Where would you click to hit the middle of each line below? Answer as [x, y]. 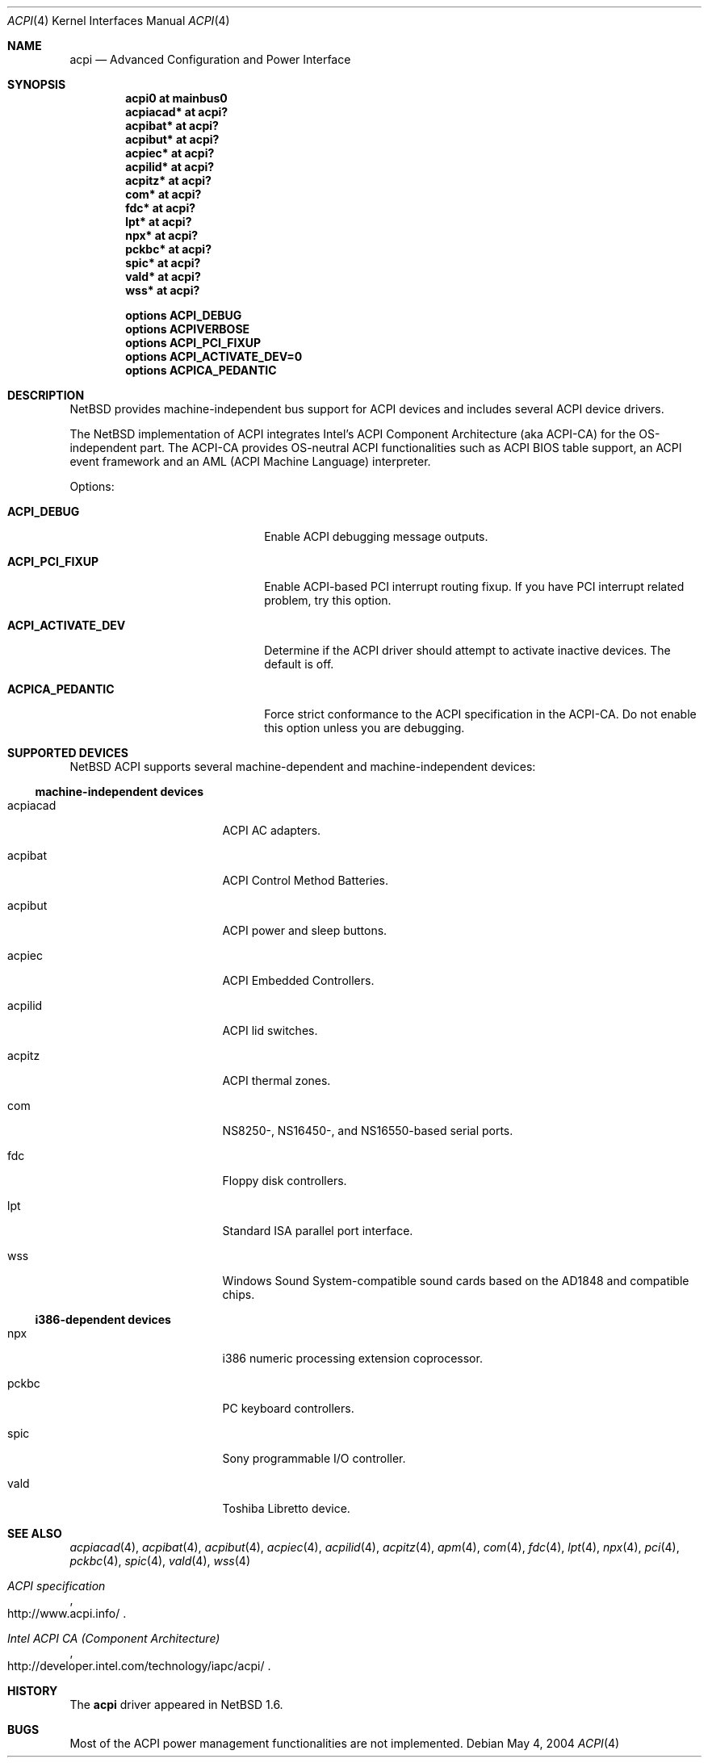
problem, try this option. [328, 600]
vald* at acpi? [163, 276]
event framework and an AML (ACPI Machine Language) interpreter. [250, 461]
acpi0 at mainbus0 [176, 98]
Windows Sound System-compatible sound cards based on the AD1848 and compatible [456, 1281]
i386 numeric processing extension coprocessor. [352, 1358]
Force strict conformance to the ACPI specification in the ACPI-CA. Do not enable [480, 714]
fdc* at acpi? [161, 208]
